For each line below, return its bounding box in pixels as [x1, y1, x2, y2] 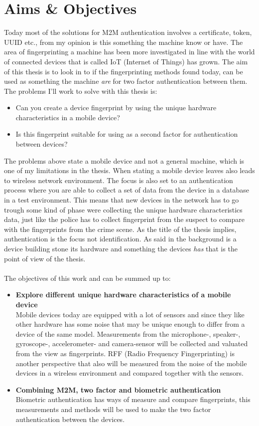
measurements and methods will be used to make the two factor [15, 404, 211, 414]
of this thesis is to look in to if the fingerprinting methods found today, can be [4, 66, 243, 76]
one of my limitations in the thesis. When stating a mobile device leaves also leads [4, 165, 255, 176]
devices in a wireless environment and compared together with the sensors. [15, 368, 244, 378]
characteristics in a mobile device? [15, 112, 120, 122]
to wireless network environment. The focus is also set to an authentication [4, 175, 233, 185]
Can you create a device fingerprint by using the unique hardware [15, 102, 217, 113]
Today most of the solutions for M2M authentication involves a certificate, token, [4, 27, 252, 37]
